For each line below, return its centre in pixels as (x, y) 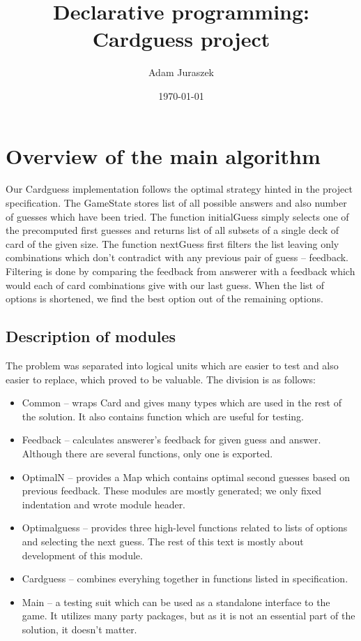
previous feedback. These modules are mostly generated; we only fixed (172, 491)
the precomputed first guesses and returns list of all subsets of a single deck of (172, 230)
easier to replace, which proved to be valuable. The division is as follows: (161, 379)
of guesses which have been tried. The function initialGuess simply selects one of (177, 216)
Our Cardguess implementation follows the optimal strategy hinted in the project (179, 189)
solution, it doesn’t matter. (79, 629)
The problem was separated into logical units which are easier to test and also (172, 365)
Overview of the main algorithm (163, 155)
